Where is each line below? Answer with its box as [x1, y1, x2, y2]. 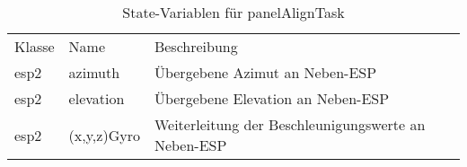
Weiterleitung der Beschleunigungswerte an [154, 114, 426, 135]
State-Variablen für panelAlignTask [122, 2, 345, 22]
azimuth [68, 62, 120, 83]
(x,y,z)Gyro [68, 124, 140, 145]
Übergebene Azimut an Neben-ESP [154, 62, 377, 83]
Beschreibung [154, 36, 238, 57]
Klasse [14, 36, 55, 57]
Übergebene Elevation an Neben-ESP [154, 88, 390, 109]
